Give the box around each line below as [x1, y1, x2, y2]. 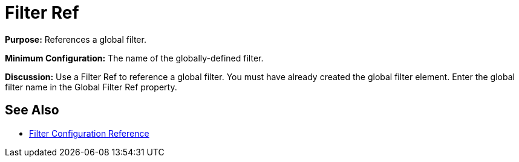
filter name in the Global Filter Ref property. [5, 81, 177, 92]
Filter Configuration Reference [29, 128, 149, 139]
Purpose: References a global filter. [5, 34, 146, 45]
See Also [5, 102, 59, 118]
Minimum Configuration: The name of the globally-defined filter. [5, 52, 264, 63]
